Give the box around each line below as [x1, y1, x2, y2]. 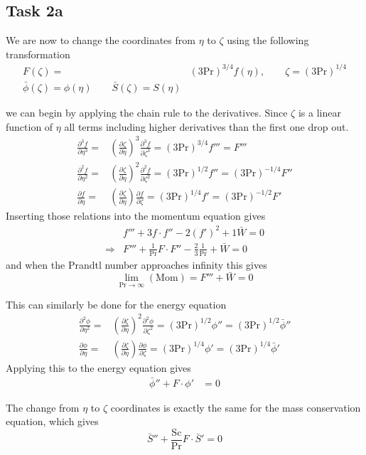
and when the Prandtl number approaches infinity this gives [6, 257, 267, 272]
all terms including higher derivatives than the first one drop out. [64, 119, 349, 134]
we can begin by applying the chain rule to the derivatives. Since [6, 105, 288, 120]
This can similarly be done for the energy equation [6, 296, 227, 311]
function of [6, 119, 53, 134]
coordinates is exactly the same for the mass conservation [110, 400, 361, 414]
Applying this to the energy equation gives [6, 360, 191, 375]
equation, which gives [6, 414, 99, 429]
